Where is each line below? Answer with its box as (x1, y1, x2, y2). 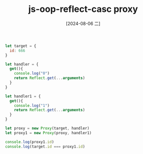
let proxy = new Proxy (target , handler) (5, 126, 90, 131)
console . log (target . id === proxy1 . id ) (5, 144, 85, 149)
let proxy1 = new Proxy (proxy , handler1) (5, 130, 92, 135)
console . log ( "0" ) (14, 71, 50, 76)
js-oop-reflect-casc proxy (28, 3, 138, 15)
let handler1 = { (5, 93, 41, 99)
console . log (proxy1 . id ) (5, 139, 54, 145)
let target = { (5, 43, 37, 48)
